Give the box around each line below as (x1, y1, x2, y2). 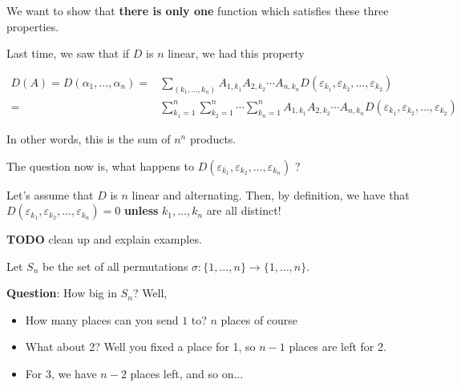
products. (189, 130, 237, 147)
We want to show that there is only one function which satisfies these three (6, 2, 389, 18)
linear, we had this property (168, 45, 305, 62)
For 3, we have (25, 365, 97, 382)
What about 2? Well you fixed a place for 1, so (25, 338, 256, 355)
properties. (6, 18, 59, 34)
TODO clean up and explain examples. (6, 231, 202, 248)
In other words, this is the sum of (6, 130, 171, 147)
